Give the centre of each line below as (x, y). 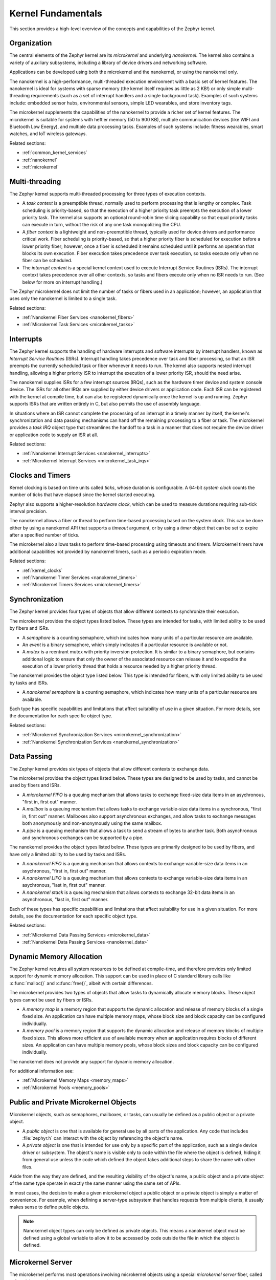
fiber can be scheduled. (47, 261)
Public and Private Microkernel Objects (73, 1102)
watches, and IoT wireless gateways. (48, 134)
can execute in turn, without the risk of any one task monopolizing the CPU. (102, 225)
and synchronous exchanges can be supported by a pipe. (83, 838)
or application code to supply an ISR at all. (54, 435)
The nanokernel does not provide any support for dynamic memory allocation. (91, 1061)
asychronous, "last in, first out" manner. (64, 885)
